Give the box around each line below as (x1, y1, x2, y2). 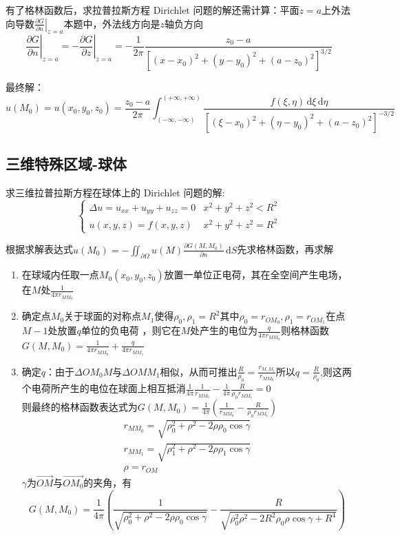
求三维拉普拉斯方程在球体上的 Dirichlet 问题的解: (6, 185, 225, 199)
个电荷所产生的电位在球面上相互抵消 (21, 381, 186, 395)
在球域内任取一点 (21, 267, 99, 282)
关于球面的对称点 (64, 309, 142, 323)
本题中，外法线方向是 (63, 16, 160, 30)
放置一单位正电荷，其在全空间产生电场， (164, 267, 348, 282)
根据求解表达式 (6, 242, 73, 256)
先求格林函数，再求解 (237, 242, 334, 256)
